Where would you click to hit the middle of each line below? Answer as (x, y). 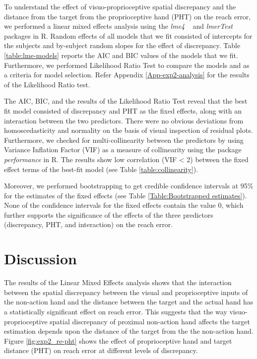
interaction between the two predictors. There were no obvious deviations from (124, 120)
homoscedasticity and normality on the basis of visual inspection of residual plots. (128, 130)
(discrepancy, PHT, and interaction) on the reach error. (89, 224)
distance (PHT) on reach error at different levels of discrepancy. (101, 350)
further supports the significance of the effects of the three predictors (109, 214)
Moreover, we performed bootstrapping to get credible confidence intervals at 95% (129, 186)
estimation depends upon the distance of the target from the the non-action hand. (129, 331)
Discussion (40, 259)
